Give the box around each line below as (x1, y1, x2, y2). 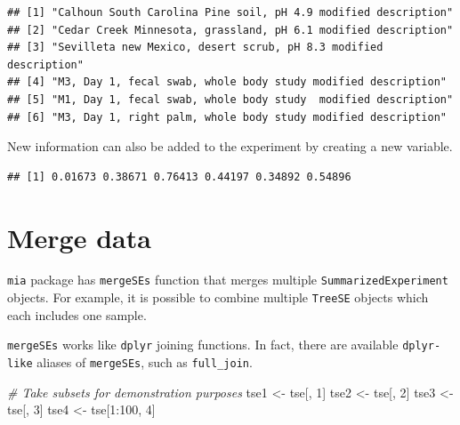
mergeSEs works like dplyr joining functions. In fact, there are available (7, 335, 399, 354)
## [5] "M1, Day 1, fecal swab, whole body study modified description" (7, 92, 454, 106)
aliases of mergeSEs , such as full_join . (36, 353, 253, 372)
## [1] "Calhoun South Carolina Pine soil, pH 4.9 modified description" (7, 6, 454, 19)
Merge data (7, 219, 151, 255)
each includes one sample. (7, 305, 147, 324)
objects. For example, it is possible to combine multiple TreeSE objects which (7, 288, 429, 307)
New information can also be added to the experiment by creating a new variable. (7, 137, 453, 156)
